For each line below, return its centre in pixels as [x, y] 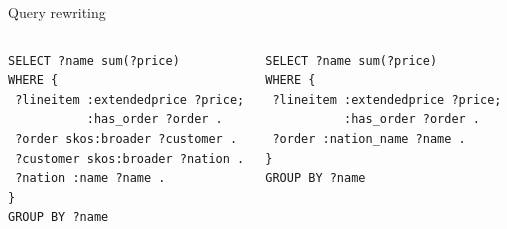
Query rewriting [57, 12]
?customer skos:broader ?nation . [130, 158]
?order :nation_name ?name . [369, 138]
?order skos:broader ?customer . [126, 138]
